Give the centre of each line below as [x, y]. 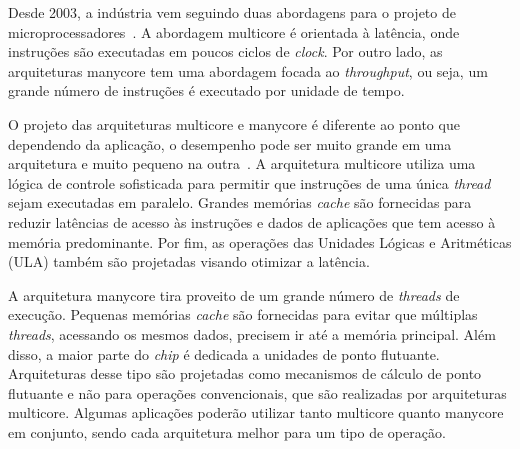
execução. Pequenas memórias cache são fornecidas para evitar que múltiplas [243, 314]
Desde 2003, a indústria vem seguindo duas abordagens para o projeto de [232, 12]
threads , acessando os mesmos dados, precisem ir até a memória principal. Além [252, 333]
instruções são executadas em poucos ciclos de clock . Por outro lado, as [225, 51]
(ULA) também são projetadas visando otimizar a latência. [189, 261]
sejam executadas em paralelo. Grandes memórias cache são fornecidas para [240, 202]
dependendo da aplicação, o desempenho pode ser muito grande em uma [230, 143]
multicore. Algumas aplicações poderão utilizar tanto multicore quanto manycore [256, 412]
